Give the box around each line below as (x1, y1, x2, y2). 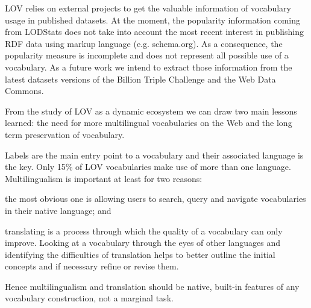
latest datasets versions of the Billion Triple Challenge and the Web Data (5, 72, 276, 85)
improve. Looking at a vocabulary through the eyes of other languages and (5, 236, 281, 249)
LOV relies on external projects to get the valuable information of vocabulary (5, 2, 292, 14)
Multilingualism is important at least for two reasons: (5, 172, 203, 184)
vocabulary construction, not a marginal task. (5, 292, 174, 304)
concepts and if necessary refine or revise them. (5, 260, 179, 272)
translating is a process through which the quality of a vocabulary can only (5, 224, 283, 237)
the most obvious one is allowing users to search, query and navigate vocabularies (5, 192, 306, 205)
